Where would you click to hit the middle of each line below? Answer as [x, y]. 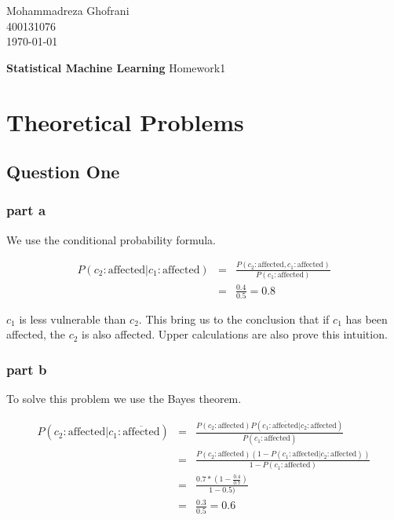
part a [26, 210]
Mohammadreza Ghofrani [68, 10]
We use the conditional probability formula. [111, 239]
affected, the [36, 334]
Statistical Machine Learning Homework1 [116, 67]
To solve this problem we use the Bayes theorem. [124, 399]
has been [367, 319]
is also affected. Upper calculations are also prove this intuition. [235, 334]
